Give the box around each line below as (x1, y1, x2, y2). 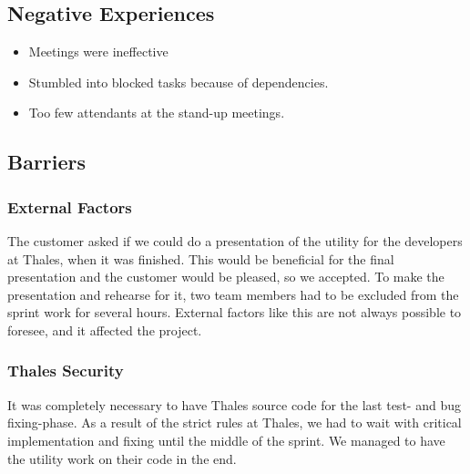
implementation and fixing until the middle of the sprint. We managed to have (7, 430, 445, 449)
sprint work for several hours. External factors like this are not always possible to (7, 303, 462, 322)
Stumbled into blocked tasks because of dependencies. (28, 72, 329, 91)
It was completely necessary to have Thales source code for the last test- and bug (7, 395, 461, 414)
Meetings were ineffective (28, 42, 169, 61)
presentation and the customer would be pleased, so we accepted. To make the (7, 267, 444, 286)
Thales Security (7, 359, 124, 382)
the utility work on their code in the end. (7, 448, 237, 468)
